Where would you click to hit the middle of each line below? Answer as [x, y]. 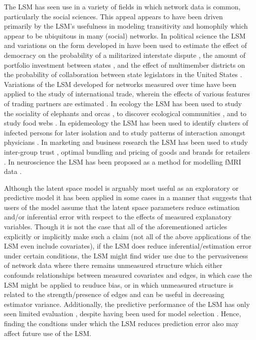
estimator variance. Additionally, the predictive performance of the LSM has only [127, 304]
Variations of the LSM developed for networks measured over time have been [120, 84]
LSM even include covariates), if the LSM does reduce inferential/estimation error [128, 246]
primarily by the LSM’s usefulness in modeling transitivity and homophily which [126, 26]
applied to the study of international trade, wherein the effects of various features [127, 94]
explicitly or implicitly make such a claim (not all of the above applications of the [128, 236]
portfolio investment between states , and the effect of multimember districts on [125, 64]
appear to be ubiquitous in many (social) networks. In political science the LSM [125, 35]
